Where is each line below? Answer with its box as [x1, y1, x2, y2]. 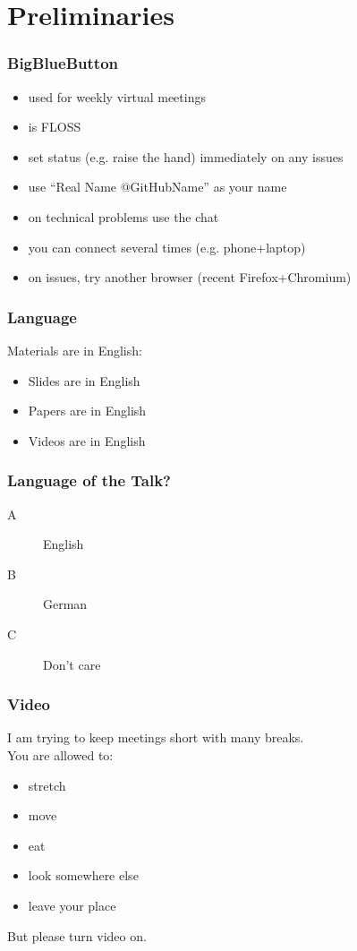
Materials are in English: [7, 340, 142, 359]
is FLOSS [28, 117, 81, 136]
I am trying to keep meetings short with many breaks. [7, 728, 304, 747]
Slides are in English [28, 371, 140, 390]
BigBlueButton [7, 52, 119, 74]
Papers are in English [28, 401, 147, 420]
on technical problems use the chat [28, 207, 219, 226]
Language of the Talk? [7, 469, 171, 492]
